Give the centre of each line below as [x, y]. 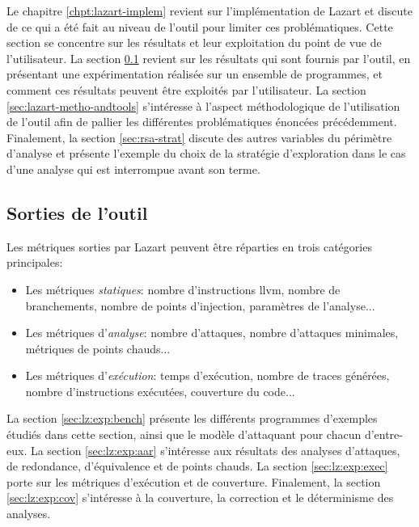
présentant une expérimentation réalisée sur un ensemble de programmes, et [195, 74]
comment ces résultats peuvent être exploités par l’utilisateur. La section [186, 89]
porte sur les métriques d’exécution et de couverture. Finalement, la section [194, 481]
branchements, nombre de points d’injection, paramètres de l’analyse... [200, 305]
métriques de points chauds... [98, 348]
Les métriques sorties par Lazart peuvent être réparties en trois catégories [189, 246]
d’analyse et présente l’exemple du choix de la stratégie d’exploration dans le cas [206, 153]
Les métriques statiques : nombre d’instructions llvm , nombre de [183, 289]
